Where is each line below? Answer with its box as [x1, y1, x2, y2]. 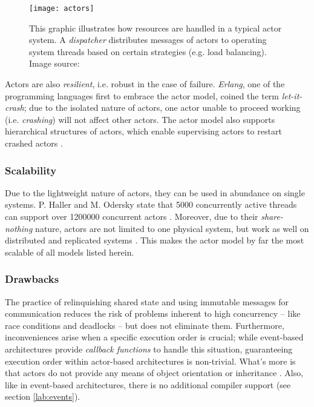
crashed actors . [5, 137, 63, 149]
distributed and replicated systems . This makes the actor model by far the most [5, 234, 304, 247]
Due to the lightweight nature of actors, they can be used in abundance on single [5, 186, 305, 199]
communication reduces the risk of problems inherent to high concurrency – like [5, 307, 301, 320]
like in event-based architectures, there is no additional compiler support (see [5, 378, 291, 391]
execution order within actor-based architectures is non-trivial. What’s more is [5, 354, 296, 367]
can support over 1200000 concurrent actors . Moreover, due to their [5, 210, 258, 222]
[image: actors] [29, 4, 94, 13]
